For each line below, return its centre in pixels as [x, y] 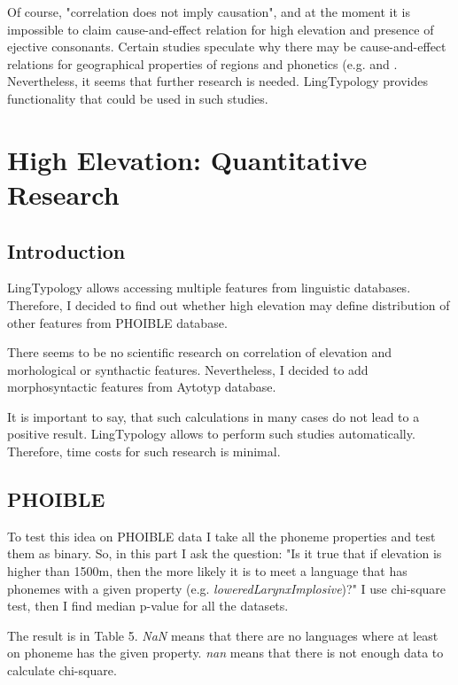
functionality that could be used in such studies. [138, 98]
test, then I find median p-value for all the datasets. [148, 606]
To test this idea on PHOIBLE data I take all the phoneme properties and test [221, 536]
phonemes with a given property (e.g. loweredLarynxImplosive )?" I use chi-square [227, 588]
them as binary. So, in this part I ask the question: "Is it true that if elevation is [225, 553]
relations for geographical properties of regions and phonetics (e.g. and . [202, 63]
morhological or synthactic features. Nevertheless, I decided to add [188, 369]
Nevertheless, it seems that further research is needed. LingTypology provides [217, 81]
